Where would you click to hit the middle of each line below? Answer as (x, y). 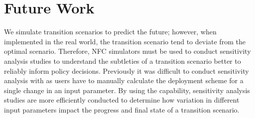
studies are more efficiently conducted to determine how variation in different (122, 100)
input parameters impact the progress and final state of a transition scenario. (122, 109)
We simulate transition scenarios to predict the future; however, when (110, 32)
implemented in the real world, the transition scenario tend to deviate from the (125, 41)
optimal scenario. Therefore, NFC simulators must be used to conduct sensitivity (127, 51)
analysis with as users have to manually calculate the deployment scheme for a (124, 80)
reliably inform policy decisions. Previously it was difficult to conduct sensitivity (127, 70)
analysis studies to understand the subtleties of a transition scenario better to (123, 60)
